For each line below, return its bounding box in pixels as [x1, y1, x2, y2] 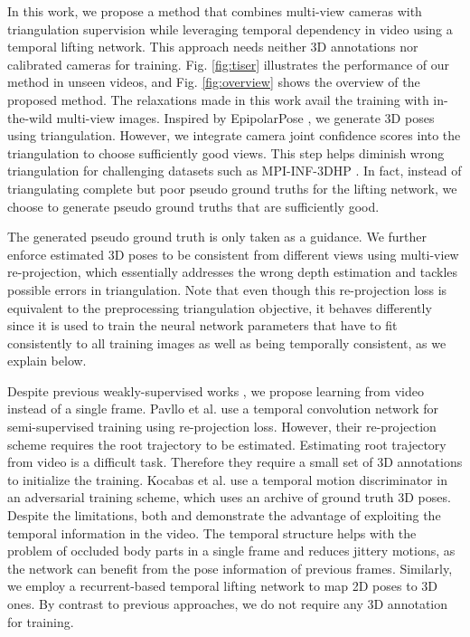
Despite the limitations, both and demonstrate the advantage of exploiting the [7, 506, 441, 525]
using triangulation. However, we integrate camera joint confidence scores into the [7, 126, 461, 145]
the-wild [7, 108, 52, 127]
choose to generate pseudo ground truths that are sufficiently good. [7, 196, 380, 215]
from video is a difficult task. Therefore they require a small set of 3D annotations [7, 452, 463, 471]
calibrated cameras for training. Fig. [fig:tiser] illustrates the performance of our [7, 54, 449, 73]
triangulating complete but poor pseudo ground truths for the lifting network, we [7, 178, 457, 197]
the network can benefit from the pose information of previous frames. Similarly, [7, 558, 453, 577]
